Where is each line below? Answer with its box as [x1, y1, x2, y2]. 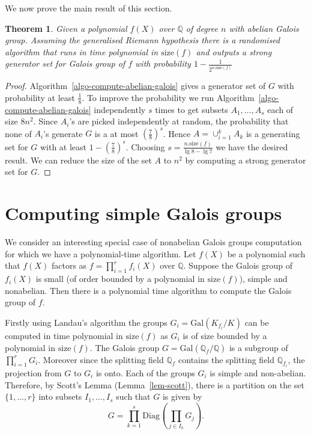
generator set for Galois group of [5, 57, 125, 70]
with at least [40, 140, 87, 153]
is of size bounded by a [183, 329, 267, 341]
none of [5, 127, 32, 139]
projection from [5, 366, 62, 379]
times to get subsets [155, 103, 228, 115]
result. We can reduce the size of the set [5, 153, 152, 166]
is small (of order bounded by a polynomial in [35, 272, 205, 285]
